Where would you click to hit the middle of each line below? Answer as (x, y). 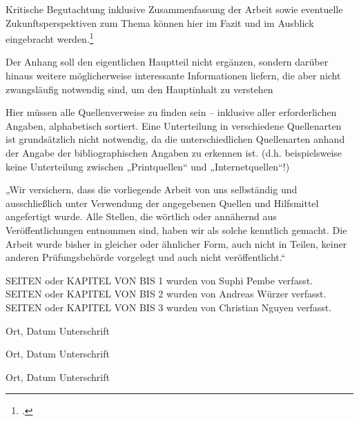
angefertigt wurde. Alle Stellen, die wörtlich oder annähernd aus (141, 216)
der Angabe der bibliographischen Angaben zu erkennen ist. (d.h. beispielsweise (174, 153)
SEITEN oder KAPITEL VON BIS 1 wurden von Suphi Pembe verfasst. (159, 280)
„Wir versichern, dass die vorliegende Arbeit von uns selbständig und (152, 189)
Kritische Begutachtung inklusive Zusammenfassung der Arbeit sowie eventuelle (174, 9)
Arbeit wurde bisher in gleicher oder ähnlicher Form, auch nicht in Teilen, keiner (176, 243)
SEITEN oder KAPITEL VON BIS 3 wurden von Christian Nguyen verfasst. (169, 307)
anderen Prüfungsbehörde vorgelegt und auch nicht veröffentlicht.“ (146, 257)
